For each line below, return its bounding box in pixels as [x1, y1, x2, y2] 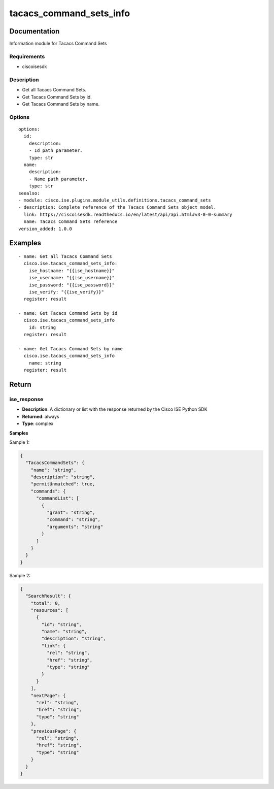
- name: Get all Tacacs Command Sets [18, 253, 113, 259]
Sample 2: [9, 572, 30, 578]
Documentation [9, 27, 60, 36]
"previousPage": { [30, 728, 77, 734]
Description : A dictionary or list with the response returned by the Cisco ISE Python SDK [22, 406, 208, 412]
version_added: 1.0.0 [18, 226, 72, 232]
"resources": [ [30, 607, 68, 613]
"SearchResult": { [25, 593, 71, 599]
